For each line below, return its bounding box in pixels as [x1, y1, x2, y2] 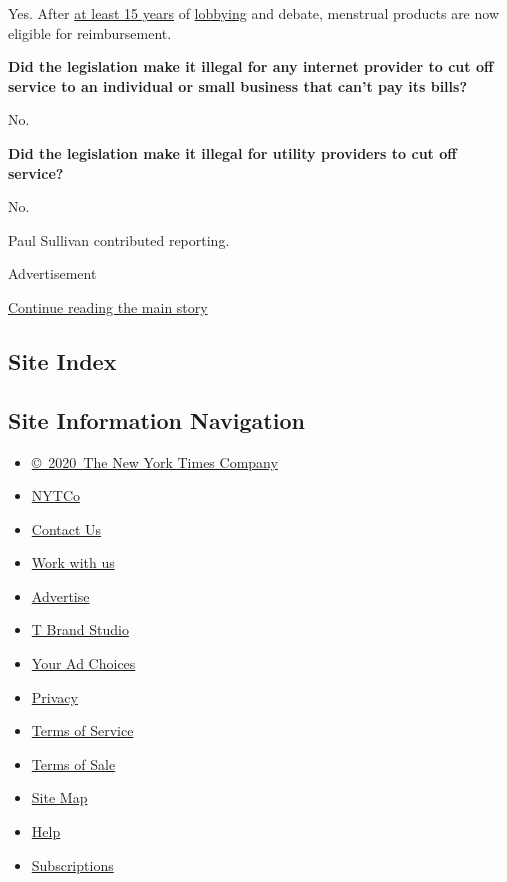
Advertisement [8, 263, 97, 284]
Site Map [31, 787, 88, 808]
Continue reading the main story [8, 296, 208, 317]
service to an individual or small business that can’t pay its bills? [8, 75, 468, 96]
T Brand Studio [31, 619, 129, 640]
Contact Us [31, 518, 102, 539]
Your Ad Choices [31, 653, 136, 674]
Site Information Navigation [8, 404, 305, 435]
